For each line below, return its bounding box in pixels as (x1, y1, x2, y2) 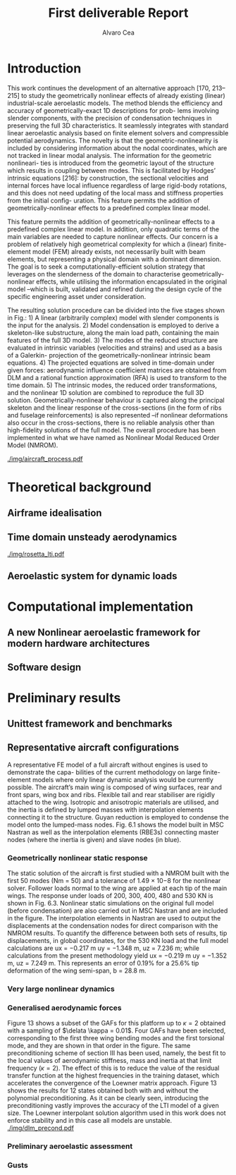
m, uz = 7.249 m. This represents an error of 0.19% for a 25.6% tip (7, 959, 199, 968)
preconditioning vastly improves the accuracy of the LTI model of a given (7, 1102, 220, 1110)
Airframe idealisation (7, 507, 102, 519)
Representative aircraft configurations (7, 742, 180, 754)
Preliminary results (7, 690, 121, 706)
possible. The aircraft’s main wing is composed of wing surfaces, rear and (7, 783, 222, 791)
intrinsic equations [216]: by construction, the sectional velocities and (7, 173, 209, 182)
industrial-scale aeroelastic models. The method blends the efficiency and (7, 99, 223, 107)
